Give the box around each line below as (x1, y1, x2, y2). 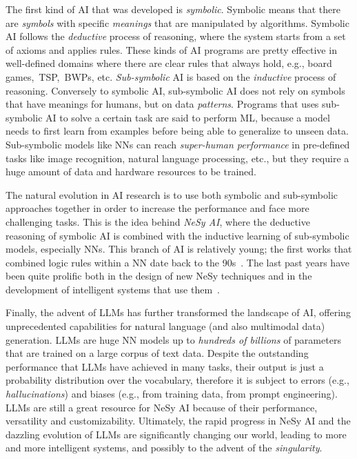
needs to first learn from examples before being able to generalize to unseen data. (6, 124, 349, 138)
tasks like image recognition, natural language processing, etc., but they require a (6, 150, 349, 165)
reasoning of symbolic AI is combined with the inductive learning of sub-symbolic (6, 228, 349, 242)
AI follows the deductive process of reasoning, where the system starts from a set (6, 29, 346, 43)
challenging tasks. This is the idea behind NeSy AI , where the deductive (6, 214, 310, 228)
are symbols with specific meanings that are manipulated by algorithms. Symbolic (6, 15, 349, 30)
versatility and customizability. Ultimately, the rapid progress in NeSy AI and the (6, 413, 351, 428)
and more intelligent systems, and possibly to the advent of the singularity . (6, 440, 323, 455)
